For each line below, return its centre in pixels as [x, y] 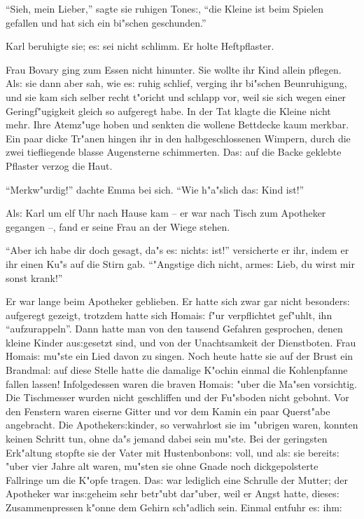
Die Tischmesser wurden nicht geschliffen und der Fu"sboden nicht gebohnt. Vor [177, 397]
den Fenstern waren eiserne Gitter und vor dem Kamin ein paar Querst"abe [168, 411]
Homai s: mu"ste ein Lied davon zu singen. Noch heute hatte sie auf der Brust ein [180, 356]
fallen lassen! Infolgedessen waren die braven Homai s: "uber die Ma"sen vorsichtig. [181, 383]
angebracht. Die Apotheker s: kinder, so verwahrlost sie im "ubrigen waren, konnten [182, 425]
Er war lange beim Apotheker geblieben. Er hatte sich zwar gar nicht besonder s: [178, 301]
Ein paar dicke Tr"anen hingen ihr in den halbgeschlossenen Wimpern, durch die [178, 138]
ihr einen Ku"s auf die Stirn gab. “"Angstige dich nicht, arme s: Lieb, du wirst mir [180, 263]
